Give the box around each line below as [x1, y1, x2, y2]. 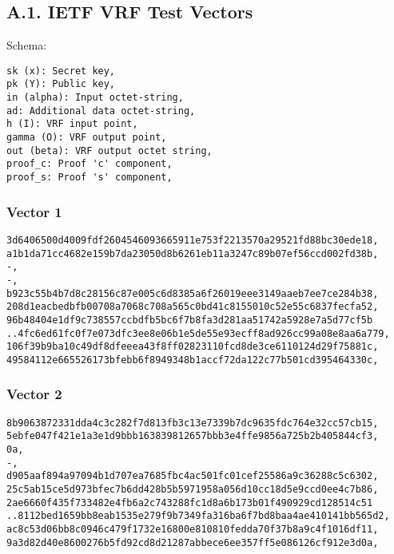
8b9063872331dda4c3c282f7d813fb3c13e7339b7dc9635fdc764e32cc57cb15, [6, 417, 379, 429]
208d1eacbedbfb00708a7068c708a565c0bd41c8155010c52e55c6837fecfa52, [6, 301, 379, 313]
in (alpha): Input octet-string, [6, 92, 184, 104]
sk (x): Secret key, [6, 65, 116, 77]
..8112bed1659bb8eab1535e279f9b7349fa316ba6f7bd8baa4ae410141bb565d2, [6, 510, 390, 522]
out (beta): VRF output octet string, [6, 144, 213, 156]
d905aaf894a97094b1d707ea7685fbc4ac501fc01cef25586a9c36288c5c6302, [6, 470, 379, 482]
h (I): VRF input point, [6, 118, 138, 130]
